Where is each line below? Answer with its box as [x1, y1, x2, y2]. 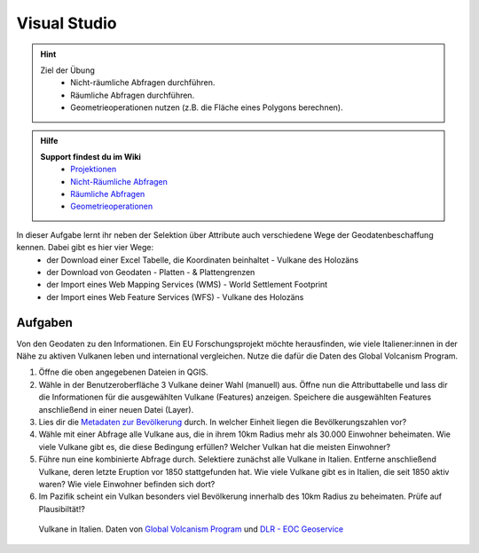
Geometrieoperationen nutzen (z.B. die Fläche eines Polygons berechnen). [70, 102, 343, 113]
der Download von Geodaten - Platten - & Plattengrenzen [46, 267, 255, 278]
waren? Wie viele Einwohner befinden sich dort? [38, 479, 216, 489]
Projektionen [70, 164, 117, 175]
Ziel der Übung [40, 65, 95, 75]
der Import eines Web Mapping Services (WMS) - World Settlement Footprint [46, 280, 328, 290]
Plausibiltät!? [38, 503, 86, 514]
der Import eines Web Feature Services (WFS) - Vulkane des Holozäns [46, 291, 304, 302]
